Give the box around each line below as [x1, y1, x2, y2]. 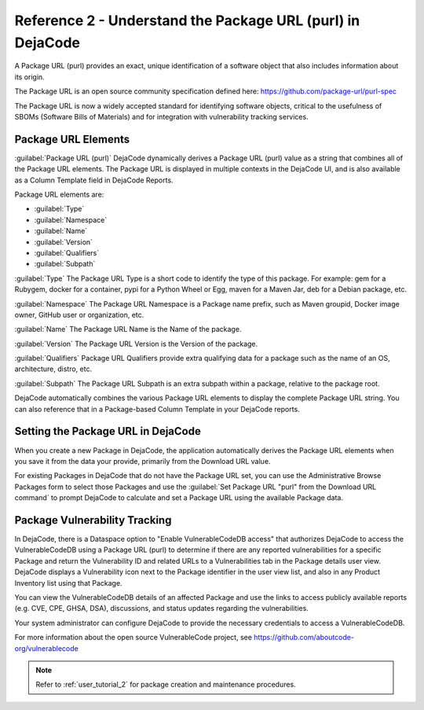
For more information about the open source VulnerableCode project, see [14, 633, 253, 642]
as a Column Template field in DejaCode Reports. [14, 175, 174, 185]
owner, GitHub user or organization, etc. [14, 310, 144, 319]
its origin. [14, 72, 45, 82]
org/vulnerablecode [14, 643, 79, 653]
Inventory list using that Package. [14, 578, 122, 587]
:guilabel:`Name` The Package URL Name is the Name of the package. [14, 325, 242, 334]
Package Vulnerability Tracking [14, 513, 172, 527]
